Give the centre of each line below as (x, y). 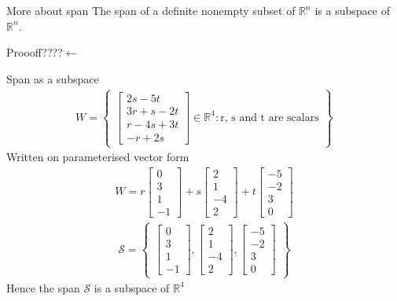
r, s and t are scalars (270, 117)
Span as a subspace (53, 78)
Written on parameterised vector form (98, 157)
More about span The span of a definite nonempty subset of (151, 10)
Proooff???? (35, 52)
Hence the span (43, 287)
